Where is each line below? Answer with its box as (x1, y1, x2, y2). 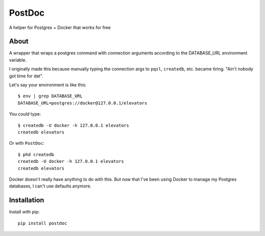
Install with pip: (9, 209, 40, 215)
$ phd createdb (18, 152, 54, 157)
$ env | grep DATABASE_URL (18, 93, 83, 99)
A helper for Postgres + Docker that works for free (9, 25, 111, 30)
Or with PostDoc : (9, 140, 45, 146)
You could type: (9, 111, 41, 117)
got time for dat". (9, 73, 44, 79)
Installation (9, 196, 44, 205)
